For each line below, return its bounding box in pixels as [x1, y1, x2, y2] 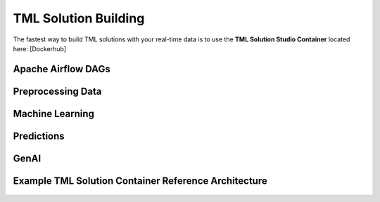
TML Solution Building [13, 11, 145, 26]
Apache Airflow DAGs [13, 63, 110, 75]
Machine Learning [13, 107, 95, 119]
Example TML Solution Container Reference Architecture [13, 175, 267, 187]
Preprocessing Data [13, 85, 102, 97]
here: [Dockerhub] [13, 44, 67, 53]
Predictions [13, 130, 65, 142]
